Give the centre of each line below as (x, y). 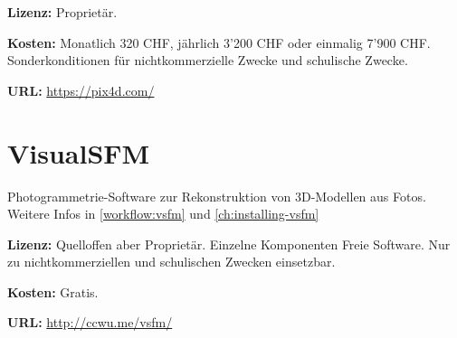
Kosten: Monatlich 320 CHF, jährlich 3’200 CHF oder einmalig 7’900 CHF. (219, 42)
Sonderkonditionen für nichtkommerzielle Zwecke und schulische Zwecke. (208, 60)
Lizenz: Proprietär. (62, 12)
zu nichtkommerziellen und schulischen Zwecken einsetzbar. (171, 262)
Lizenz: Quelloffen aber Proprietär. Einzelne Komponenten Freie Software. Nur (229, 244)
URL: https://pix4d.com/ (81, 90)
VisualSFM (79, 152)
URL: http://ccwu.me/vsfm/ (90, 322)
